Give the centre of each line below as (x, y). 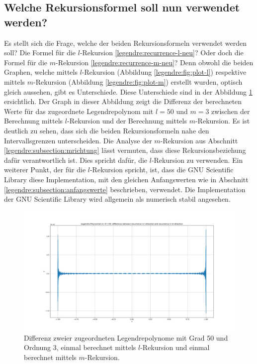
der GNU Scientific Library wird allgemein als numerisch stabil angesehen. (117, 199)
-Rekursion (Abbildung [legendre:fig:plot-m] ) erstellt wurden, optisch (138, 81)
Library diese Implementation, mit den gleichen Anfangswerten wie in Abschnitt (126, 179)
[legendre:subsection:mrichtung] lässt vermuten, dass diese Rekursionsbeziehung (125, 150)
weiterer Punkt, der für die (45, 170)
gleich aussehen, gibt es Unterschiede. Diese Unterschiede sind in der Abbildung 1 (128, 91)
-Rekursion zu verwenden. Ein (197, 160)
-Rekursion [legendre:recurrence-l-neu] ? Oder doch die (162, 53)
